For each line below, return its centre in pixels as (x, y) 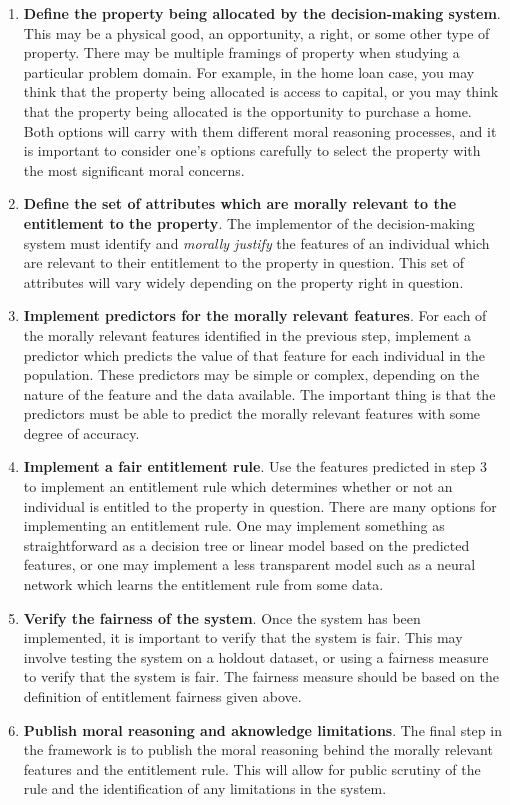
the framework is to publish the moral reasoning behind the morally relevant (258, 749)
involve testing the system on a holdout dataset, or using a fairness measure (256, 656)
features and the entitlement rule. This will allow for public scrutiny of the (252, 768)
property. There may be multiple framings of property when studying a (241, 52)
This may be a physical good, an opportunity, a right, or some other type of (256, 32)
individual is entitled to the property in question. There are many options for (260, 505)
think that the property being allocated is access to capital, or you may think (261, 91)
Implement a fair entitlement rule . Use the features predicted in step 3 (255, 466)
